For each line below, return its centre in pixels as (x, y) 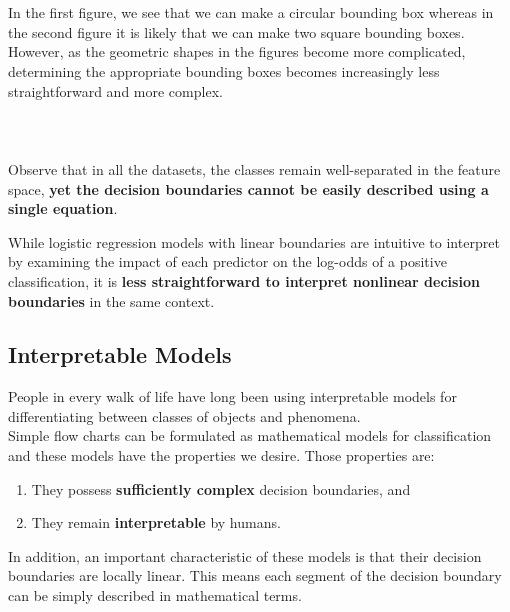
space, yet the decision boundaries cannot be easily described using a (248, 188)
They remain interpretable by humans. (156, 522)
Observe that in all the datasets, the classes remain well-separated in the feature (254, 168)
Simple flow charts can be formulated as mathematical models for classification (250, 435)
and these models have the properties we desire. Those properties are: (221, 455)
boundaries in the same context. (111, 300)
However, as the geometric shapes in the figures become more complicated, (237, 51)
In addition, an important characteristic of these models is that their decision (245, 555)
